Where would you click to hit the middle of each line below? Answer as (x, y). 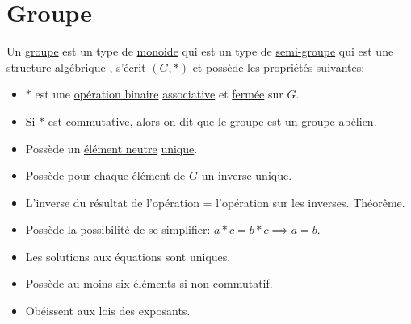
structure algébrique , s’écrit (76, 66)
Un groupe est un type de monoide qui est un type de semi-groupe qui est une (200, 51)
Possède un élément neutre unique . (111, 148)
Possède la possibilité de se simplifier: (118, 229)
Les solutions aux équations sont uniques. (128, 256)
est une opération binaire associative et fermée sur (159, 94)
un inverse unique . (247, 175)
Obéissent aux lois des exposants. (108, 311)
